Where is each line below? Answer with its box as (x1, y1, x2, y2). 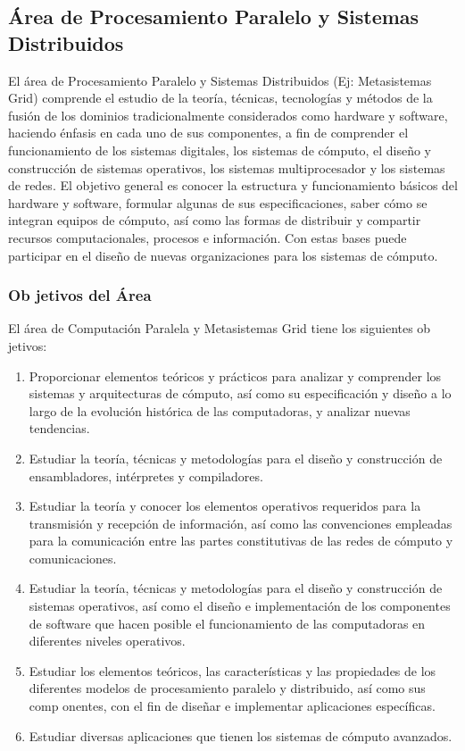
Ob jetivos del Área (8, 284, 152, 306)
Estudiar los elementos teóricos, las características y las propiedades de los (29, 661, 436, 680)
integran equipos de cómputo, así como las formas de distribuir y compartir (8, 211, 421, 229)
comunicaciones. (29, 548, 117, 567)
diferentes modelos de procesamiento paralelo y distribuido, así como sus (29, 679, 426, 697)
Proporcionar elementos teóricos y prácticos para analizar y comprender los (29, 366, 442, 385)
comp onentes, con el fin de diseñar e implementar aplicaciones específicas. (29, 697, 436, 715)
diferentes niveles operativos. (29, 631, 186, 650)
